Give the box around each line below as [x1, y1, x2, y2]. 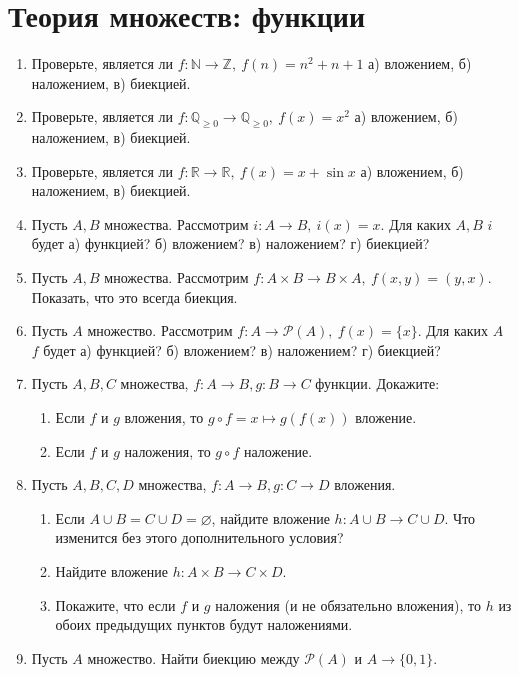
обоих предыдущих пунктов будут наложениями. [55, 614, 353, 635]
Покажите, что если [55, 594, 176, 615]
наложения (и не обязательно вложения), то [215, 594, 481, 615]
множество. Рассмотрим [87, 320, 233, 341]
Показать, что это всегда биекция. [31, 286, 238, 307]
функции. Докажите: [315, 373, 440, 394]
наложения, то [124, 440, 211, 461]
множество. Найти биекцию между [87, 647, 300, 668]
